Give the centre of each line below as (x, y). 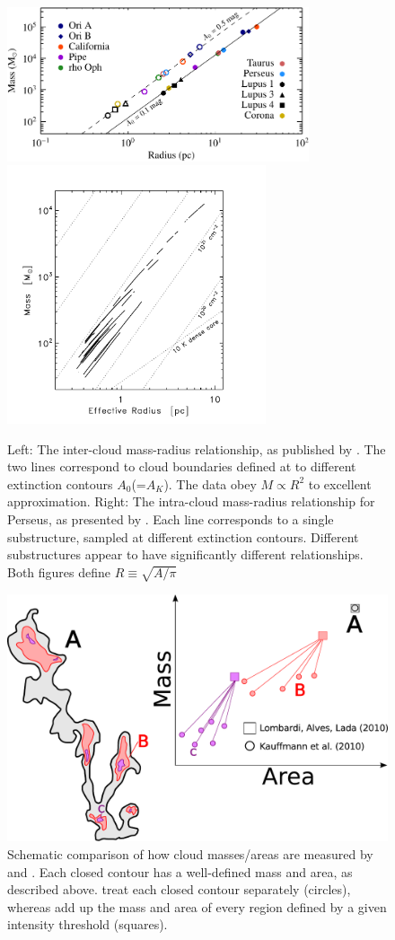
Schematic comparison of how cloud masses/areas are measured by (190, 853)
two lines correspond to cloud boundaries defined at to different (182, 466)
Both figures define (59, 571)
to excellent (340, 483)
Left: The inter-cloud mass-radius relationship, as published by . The (197, 448)
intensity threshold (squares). (88, 924)
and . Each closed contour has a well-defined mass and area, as (180, 871)
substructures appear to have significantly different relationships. (185, 554)
